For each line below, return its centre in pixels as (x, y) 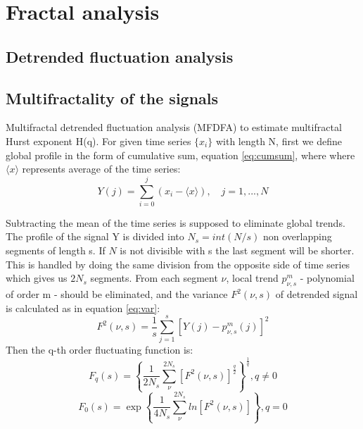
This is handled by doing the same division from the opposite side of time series (178, 264)
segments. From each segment (154, 278)
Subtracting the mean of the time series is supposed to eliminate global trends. (176, 222)
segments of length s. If (56, 250)
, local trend (252, 278)
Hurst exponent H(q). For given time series (98, 141)
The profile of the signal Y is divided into (95, 236)
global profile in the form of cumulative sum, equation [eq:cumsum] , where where (180, 155)
